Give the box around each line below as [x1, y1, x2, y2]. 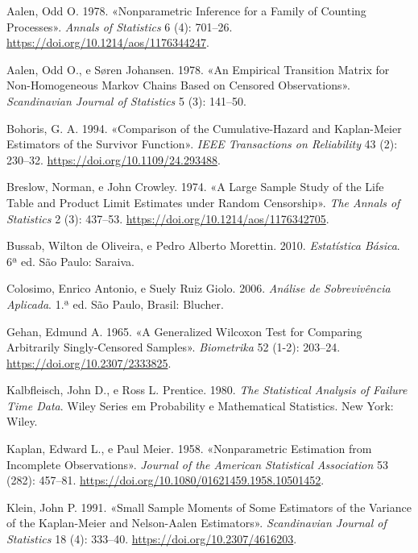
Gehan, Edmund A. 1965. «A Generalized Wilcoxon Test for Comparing [6, 322, 362, 339]
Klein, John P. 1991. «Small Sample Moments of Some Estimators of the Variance [6, 498, 412, 515]
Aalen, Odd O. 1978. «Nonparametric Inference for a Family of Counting [6, 2, 366, 19]
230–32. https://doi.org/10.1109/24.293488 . [6, 151, 221, 168]
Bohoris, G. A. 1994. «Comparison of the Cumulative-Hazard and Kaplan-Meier [6, 119, 402, 136]
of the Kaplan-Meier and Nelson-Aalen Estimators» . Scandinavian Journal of [6, 514, 387, 531]
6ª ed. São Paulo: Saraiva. [6, 252, 135, 269]
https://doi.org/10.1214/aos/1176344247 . [6, 34, 209, 51]
